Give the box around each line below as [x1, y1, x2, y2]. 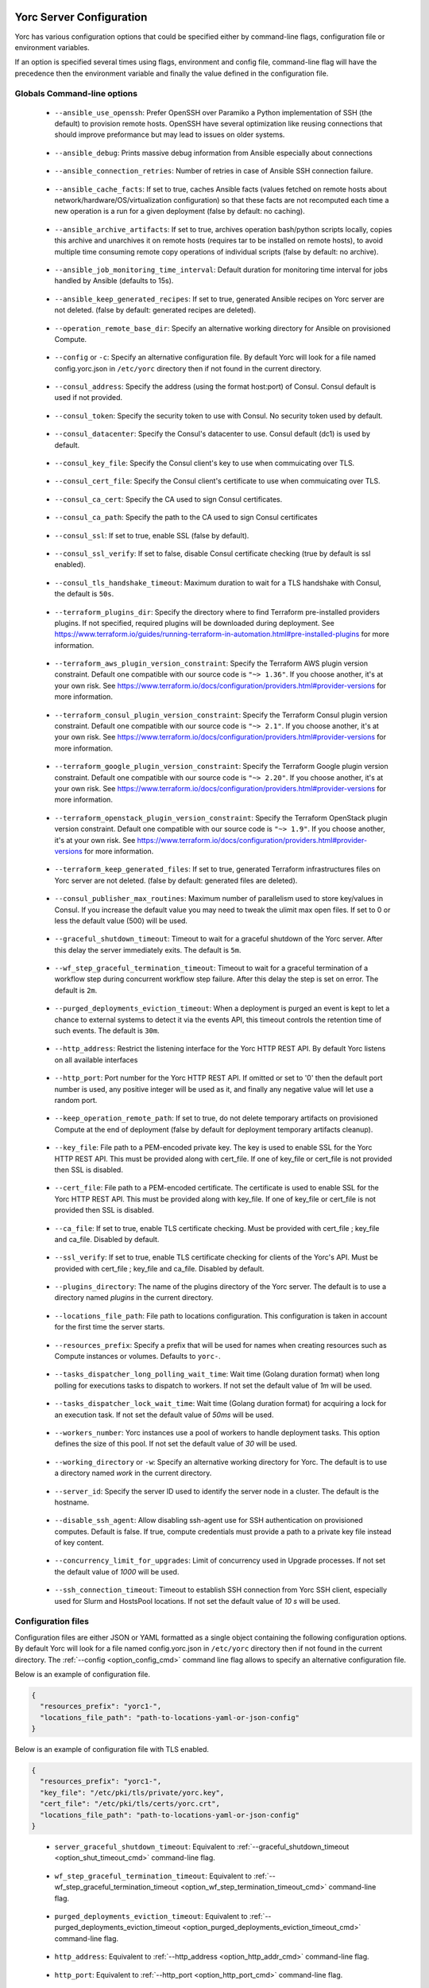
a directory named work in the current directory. [54, 1468, 212, 1478]
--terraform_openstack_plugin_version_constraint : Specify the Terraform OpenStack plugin [54, 813, 388, 822]
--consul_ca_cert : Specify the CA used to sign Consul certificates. [54, 494, 283, 504]
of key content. [54, 1538, 104, 1547]
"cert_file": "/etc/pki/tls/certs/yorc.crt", [40, 1800, 220, 1808]
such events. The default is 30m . [54, 1026, 160, 1035]
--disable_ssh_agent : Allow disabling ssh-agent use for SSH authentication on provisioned [54, 1516, 363, 1525]
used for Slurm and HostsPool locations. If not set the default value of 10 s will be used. [54, 1596, 341, 1606]
